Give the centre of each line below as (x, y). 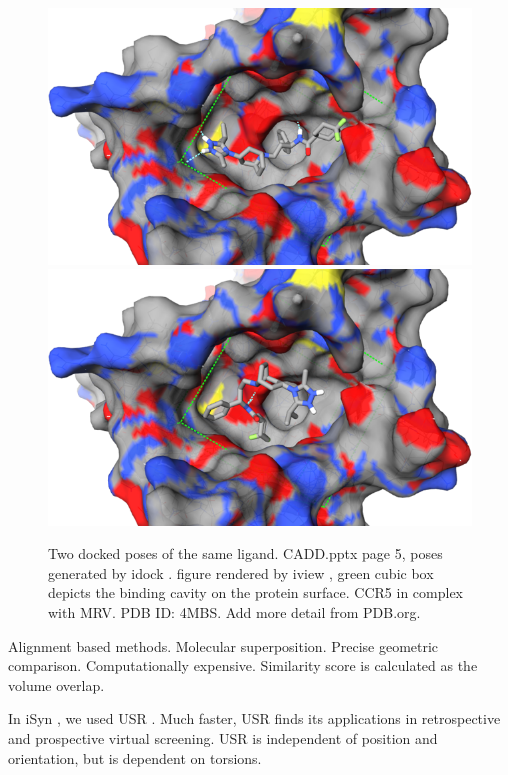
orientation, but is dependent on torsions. (135, 757)
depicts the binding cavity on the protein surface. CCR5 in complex (255, 592)
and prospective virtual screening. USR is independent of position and (223, 737)
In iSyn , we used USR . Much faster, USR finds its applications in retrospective (254, 718)
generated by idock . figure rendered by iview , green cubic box (241, 572)
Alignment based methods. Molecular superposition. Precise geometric (223, 645)
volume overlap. (56, 684)
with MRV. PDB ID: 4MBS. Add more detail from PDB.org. (234, 612)
